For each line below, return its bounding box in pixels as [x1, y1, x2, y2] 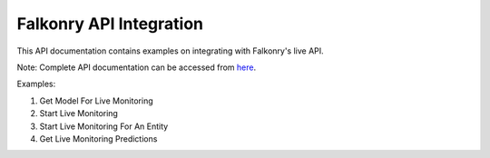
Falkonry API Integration [16, 14, 204, 34]
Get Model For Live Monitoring [39, 95, 153, 106]
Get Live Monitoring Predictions [39, 133, 158, 144]
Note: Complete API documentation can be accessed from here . [16, 62, 257, 73]
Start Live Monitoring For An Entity [39, 121, 169, 132]
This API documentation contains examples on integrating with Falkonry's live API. [16, 45, 324, 56]
